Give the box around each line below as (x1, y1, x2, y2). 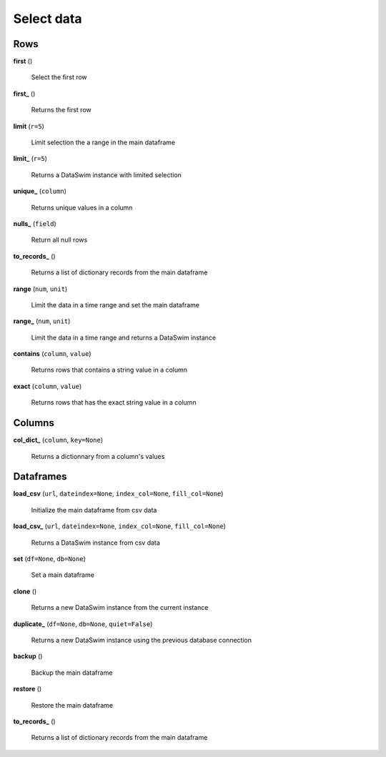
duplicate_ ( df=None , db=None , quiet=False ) (13, 619, 153, 628)
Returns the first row (31, 106, 92, 114)
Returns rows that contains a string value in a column (31, 365, 188, 375)
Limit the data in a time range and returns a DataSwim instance (31, 333, 217, 342)
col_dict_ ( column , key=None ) (13, 436, 104, 445)
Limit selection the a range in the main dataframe (31, 138, 175, 147)
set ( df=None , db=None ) (13, 555, 86, 563)
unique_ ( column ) (13, 187, 67, 196)
